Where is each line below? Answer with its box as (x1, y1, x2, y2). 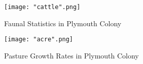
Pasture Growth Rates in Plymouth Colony (4, 50, 139, 60)
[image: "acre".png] (4, 36, 74, 43)
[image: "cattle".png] (4, 4, 81, 11)
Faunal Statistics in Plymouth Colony (4, 18, 122, 28)
